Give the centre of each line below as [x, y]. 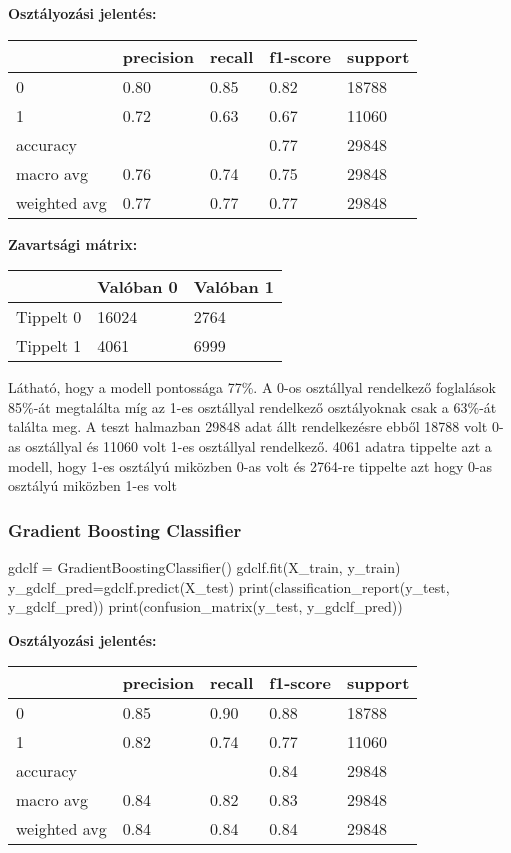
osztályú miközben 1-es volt [92, 485]
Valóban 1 [234, 287]
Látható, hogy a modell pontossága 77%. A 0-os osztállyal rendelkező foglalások [252, 387]
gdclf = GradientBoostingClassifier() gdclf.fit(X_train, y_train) [204, 566]
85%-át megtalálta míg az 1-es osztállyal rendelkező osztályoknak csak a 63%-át [252, 406]
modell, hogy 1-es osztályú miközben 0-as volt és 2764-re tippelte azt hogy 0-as [250, 465]
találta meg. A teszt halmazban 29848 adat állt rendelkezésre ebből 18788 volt [248, 426]
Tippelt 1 [49, 346]
